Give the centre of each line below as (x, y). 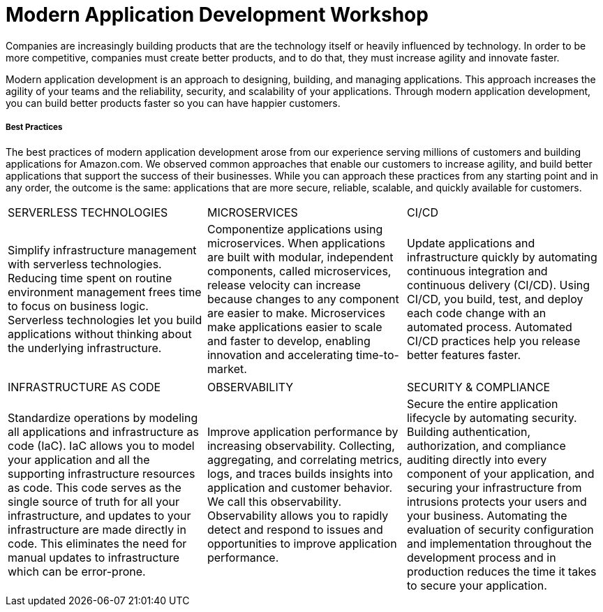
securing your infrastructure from (494, 487)
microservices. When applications (296, 243)
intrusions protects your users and (497, 501)
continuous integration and (477, 271)
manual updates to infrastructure (94, 557)
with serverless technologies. (85, 264)
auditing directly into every (477, 459)
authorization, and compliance (486, 445)
